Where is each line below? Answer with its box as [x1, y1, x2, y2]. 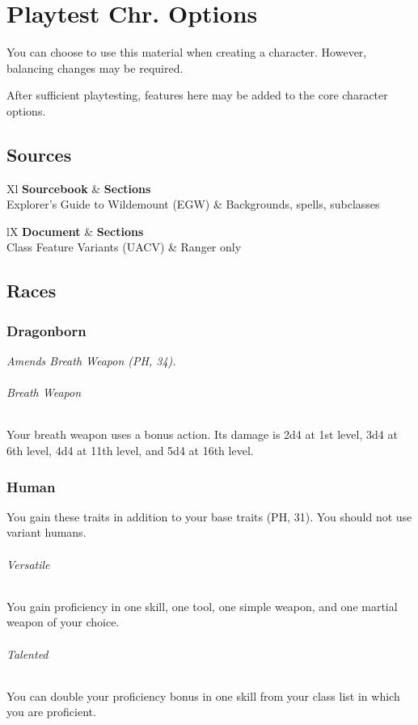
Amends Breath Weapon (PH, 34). [6, 352, 176, 369]
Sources [6, 141, 72, 166]
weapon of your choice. [6, 613, 120, 630]
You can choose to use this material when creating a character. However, [6, 44, 367, 61]
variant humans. [6, 524, 87, 541]
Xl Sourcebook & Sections [6, 179, 151, 196]
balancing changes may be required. [6, 59, 184, 76]
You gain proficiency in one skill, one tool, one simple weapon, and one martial [6, 597, 398, 614]
